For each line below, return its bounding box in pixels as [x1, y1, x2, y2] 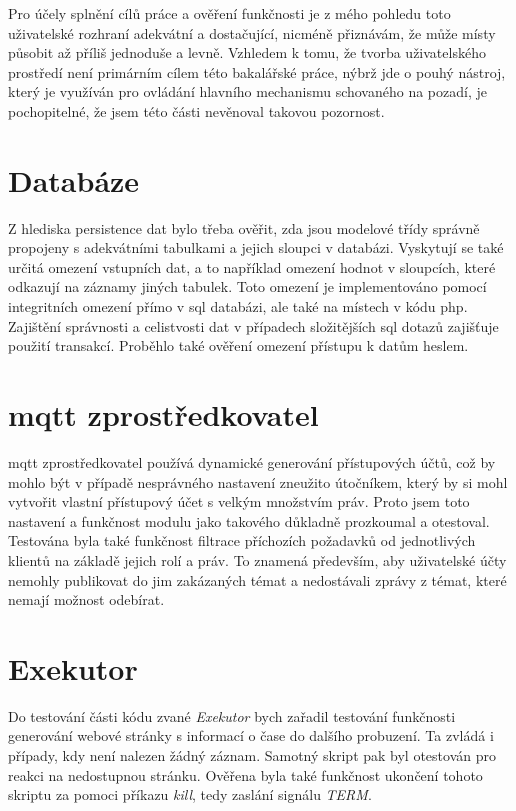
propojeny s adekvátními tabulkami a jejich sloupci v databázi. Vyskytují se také [8, 237, 504, 258]
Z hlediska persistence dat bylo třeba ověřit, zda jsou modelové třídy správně [8, 217, 480, 238]
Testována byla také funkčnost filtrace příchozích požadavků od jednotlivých [8, 530, 476, 551]
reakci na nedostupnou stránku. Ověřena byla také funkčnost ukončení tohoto [8, 764, 483, 785]
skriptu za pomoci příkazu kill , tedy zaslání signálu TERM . [8, 784, 372, 805]
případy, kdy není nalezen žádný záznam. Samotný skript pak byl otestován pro [8, 745, 496, 766]
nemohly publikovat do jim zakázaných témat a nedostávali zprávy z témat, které [8, 569, 507, 590]
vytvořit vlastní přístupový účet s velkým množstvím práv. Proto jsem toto [8, 491, 470, 512]
